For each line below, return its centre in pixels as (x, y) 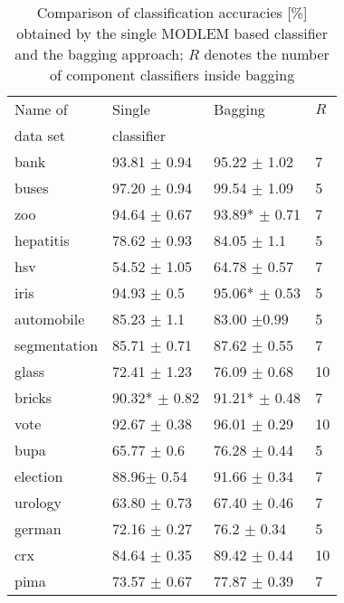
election (39, 476)
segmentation (57, 345)
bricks (33, 397)
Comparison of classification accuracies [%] (172, 12)
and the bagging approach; (99, 54)
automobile (50, 319)
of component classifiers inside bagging (172, 75)
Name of (41, 109)
